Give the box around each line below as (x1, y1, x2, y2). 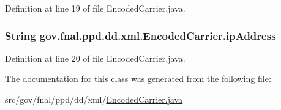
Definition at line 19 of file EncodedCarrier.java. (5, 2, 185, 14)
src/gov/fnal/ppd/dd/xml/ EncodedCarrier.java (5, 93, 183, 105)
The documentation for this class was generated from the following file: (5, 72, 271, 85)
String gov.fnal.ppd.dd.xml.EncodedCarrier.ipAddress (5, 28, 276, 43)
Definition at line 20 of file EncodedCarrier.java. (5, 51, 185, 64)
